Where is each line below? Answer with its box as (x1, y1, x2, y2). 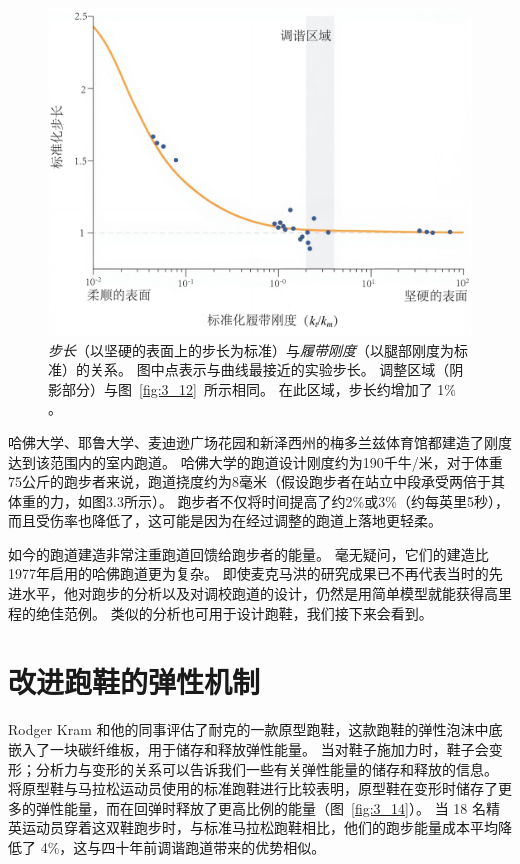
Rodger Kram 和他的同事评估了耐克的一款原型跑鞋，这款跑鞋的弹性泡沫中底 (8, 719, 503, 740)
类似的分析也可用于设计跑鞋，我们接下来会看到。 (110, 602, 433, 623)
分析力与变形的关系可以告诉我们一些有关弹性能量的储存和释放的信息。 (35, 758, 498, 779)
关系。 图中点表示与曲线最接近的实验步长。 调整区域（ (89, 359, 450, 380)
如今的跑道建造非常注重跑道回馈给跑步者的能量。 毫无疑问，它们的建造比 (8, 543, 489, 564)
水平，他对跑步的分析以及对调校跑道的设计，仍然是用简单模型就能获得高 (21, 583, 498, 604)
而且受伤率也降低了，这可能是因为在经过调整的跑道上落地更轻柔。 (8, 510, 442, 531)
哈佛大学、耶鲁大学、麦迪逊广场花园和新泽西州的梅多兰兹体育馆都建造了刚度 (8, 431, 512, 452)
